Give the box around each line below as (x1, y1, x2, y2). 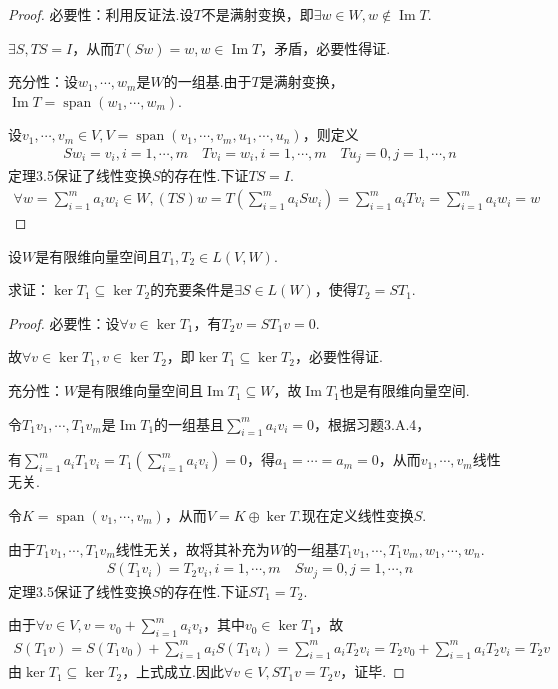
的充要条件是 (150, 279, 235, 300)
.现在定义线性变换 (297, 505, 414, 526)
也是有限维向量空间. (339, 380, 470, 401)
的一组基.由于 (163, 71, 252, 92)
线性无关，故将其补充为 (115, 538, 270, 559)
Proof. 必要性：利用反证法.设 (8, 4, 194, 24)
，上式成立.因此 (122, 661, 225, 682)
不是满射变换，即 (201, 4, 314, 24)
